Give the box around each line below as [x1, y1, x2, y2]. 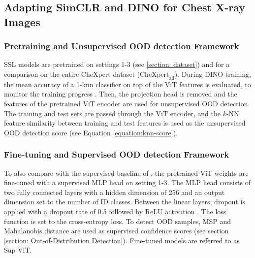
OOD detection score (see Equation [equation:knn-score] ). [4, 127, 178, 137]
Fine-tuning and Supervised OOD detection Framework [4, 148, 229, 161]
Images [4, 14, 40, 29]
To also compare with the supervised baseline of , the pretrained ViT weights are [4, 167, 249, 178]
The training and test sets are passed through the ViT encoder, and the [4, 108, 221, 118]
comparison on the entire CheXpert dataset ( [4, 68, 140, 79]
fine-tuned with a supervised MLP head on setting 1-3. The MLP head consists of [4, 177, 251, 188]
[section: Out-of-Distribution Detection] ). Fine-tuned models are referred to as [4, 235, 240, 245]
